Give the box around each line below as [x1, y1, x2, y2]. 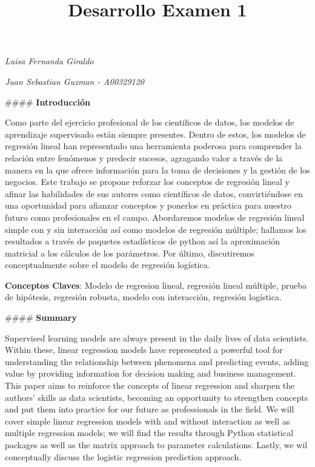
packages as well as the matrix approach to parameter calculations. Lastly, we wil [5, 438, 308, 451]
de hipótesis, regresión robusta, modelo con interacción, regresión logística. [5, 291, 282, 303]
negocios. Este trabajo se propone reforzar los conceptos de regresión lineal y [5, 175, 290, 188]
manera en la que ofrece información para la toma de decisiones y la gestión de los [5, 163, 310, 176]
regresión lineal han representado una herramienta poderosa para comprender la [5, 139, 302, 152]
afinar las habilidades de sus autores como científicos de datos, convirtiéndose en [5, 187, 303, 200]
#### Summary [5, 311, 77, 324]
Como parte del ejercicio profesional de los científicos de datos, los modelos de [5, 116, 294, 129]
